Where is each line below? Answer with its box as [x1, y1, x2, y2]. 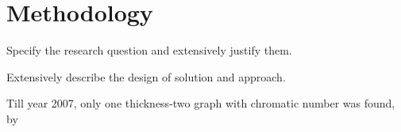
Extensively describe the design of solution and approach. [6, 68, 286, 85]
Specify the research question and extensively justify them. [6, 42, 292, 58]
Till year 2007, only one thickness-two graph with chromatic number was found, [6, 95, 395, 111]
